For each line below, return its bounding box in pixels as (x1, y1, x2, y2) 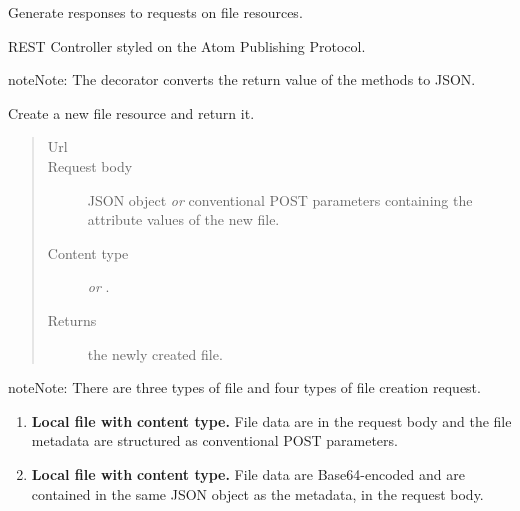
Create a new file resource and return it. (8, 102, 255, 123)
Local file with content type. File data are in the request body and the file (31, 410, 512, 431)
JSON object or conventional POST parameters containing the (87, 189, 473, 210)
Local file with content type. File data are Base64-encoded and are (31, 463, 465, 484)
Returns (47, 309, 97, 330)
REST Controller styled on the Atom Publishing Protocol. (8, 35, 366, 56)
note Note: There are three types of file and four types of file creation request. (8, 377, 481, 398)
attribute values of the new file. (87, 209, 280, 230)
